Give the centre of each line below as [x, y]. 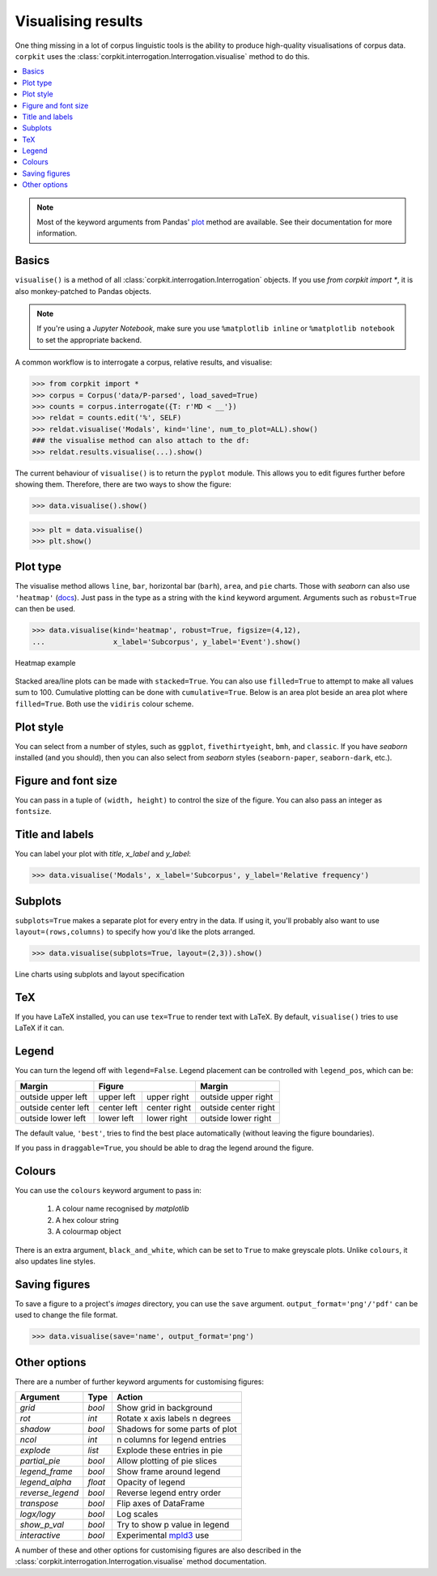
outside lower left [53, 1118]
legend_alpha [46, 1482]
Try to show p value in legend [173, 1525]
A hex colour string [87, 1220]
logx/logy [38, 1514]
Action [130, 1397]
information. [57, 233]
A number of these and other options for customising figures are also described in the [158, 1550]
